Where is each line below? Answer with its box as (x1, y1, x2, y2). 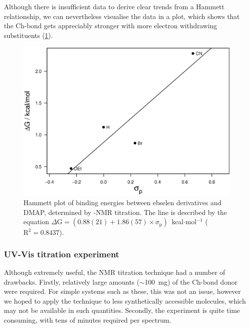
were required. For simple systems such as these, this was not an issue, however (4, 286, 241, 296)
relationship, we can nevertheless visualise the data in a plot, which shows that (4, 11, 240, 21)
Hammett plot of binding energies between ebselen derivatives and (23, 197, 222, 208)
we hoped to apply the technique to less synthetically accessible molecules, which (4, 295, 246, 306)
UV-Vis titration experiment (4, 248, 120, 260)
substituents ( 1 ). (4, 30, 53, 40)
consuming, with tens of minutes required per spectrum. (4, 314, 172, 325)
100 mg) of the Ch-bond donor (145, 276, 238, 287)
